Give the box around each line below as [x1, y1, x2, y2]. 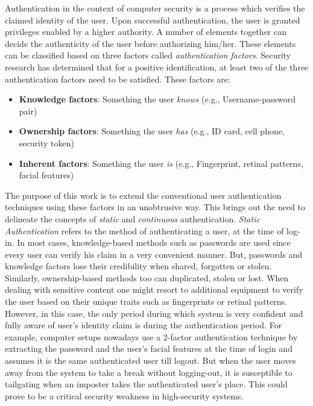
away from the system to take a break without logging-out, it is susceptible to [5, 366, 292, 378]
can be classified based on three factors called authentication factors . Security [5, 49, 291, 61]
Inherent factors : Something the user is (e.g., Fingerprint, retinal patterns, [19, 157, 303, 169]
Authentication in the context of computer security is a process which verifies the [5, 2, 305, 14]
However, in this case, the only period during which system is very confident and [5, 307, 303, 319]
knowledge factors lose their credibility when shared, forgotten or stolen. [5, 260, 272, 272]
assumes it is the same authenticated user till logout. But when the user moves [5, 354, 296, 367]
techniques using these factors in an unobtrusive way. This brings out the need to [5, 201, 306, 213]
